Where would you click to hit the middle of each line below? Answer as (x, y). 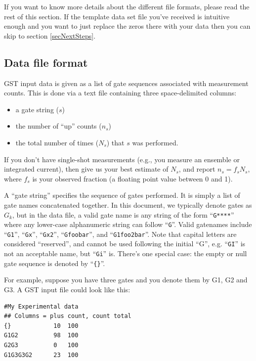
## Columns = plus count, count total (68, 316)
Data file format (46, 62)
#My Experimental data (41, 306)
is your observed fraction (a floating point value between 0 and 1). (132, 178)
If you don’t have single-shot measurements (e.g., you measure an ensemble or (122, 159)
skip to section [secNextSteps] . (50, 35)
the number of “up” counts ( (59, 126)
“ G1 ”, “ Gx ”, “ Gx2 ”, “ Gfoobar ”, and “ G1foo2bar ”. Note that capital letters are (120, 234)
